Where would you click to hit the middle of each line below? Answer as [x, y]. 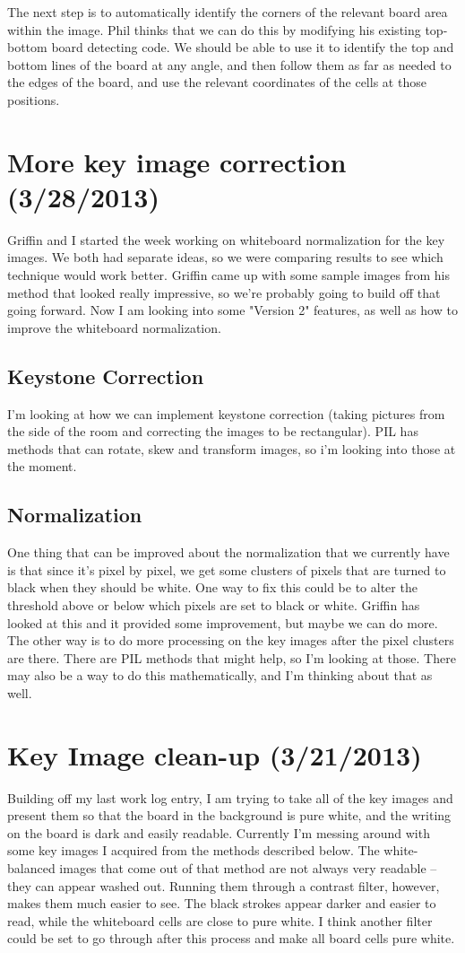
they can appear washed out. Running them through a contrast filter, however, [224, 885]
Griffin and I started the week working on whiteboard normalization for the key [226, 239]
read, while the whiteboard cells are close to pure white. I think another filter [220, 920]
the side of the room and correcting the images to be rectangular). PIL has [213, 431]
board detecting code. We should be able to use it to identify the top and [253, 47]
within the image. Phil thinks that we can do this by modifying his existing [214, 29]
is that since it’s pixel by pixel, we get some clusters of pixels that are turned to [227, 569]
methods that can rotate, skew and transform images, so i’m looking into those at [232, 448]
